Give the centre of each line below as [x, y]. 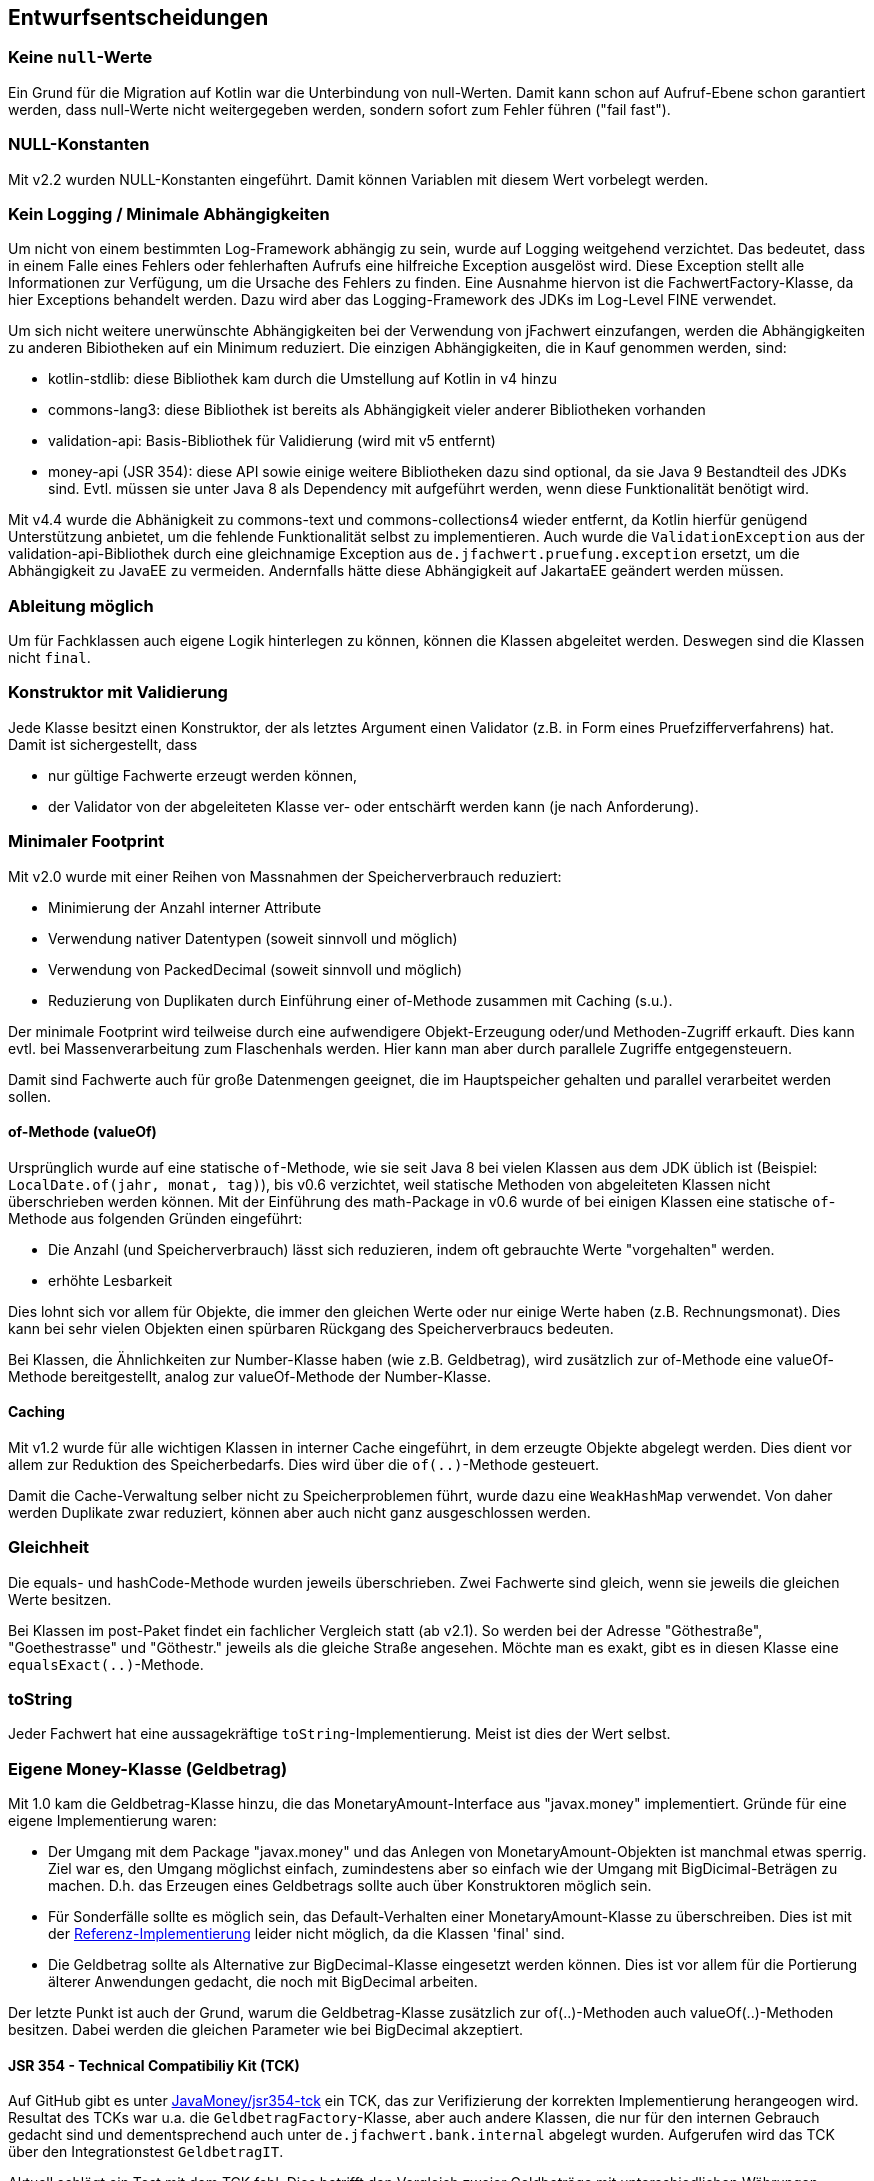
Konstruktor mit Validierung [118, 692]
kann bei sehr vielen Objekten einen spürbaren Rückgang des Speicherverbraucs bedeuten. [311, 1328]
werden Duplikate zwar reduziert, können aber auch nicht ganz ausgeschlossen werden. [299, 1512]
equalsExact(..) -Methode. [106, 1664]
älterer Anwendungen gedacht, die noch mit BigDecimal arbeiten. [263, 1982]
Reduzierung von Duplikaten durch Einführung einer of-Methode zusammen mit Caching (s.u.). [360, 1000]
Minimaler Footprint [86, 841]
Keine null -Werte [80, 57]
